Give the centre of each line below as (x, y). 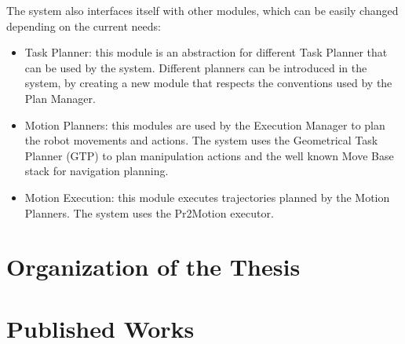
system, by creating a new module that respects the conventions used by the (208, 83)
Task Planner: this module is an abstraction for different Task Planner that (206, 52)
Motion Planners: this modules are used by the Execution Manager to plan (205, 124)
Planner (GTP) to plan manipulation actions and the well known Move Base (209, 155)
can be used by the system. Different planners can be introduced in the (196, 67)
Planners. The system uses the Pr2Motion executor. (149, 212)
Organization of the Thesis (153, 267)
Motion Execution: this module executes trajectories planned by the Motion (207, 197)
